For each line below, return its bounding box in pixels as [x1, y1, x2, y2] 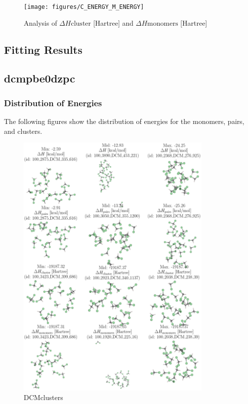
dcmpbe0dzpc [4, 71, 75, 86]
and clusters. [4, 125, 42, 136]
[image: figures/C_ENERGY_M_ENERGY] [24, 3, 144, 10]
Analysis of [24, 17, 57, 28]
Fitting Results [4, 41, 83, 57]
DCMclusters [24, 392, 63, 403]
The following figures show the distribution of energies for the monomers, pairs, [4, 116, 245, 126]
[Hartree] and [93, 17, 134, 28]
